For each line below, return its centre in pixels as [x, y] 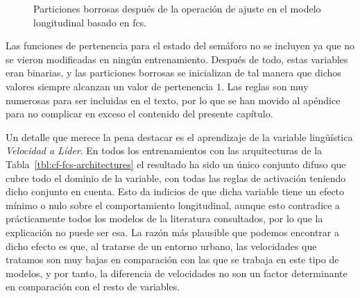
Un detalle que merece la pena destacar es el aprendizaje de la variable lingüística [179, 136]
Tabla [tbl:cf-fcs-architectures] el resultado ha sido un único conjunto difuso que [176, 164]
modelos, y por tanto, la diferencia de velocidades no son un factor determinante [177, 273]
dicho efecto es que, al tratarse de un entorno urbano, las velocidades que [161, 246]
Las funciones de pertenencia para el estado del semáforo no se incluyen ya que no [180, 45]
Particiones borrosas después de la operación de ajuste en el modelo [177, 8]
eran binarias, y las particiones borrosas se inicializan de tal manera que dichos [173, 73]
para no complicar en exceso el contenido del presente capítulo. [139, 114]
